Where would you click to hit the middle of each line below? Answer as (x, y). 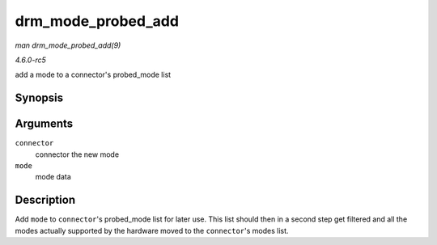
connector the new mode (77, 154)
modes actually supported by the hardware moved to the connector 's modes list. (152, 230)
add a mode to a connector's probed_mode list (93, 75)
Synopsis (39, 98)
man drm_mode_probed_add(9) (68, 45)
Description (45, 200)
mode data (53, 177)
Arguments (44, 124)
